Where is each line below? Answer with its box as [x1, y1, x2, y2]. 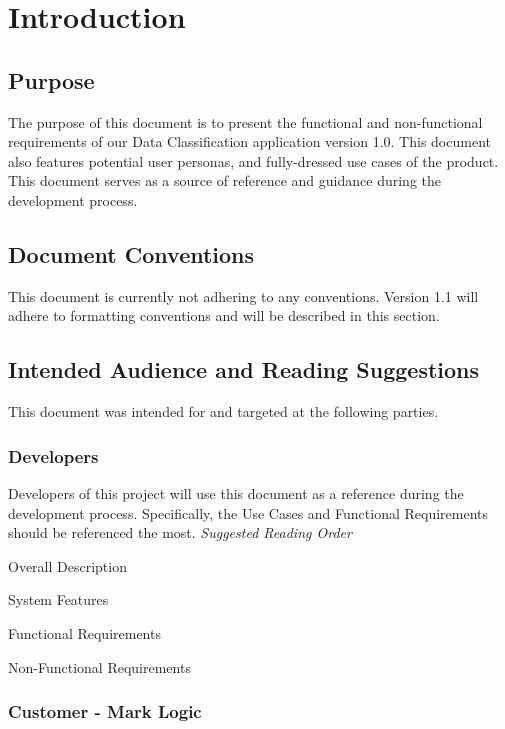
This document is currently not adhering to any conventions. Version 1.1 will [8, 285, 479, 306]
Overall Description [8, 555, 127, 576]
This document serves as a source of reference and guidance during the [8, 170, 441, 191]
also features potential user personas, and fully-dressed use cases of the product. [8, 150, 499, 171]
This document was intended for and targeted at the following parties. [8, 401, 439, 422]
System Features [8, 589, 109, 610]
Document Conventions [8, 238, 255, 269]
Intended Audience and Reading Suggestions [8, 354, 480, 385]
